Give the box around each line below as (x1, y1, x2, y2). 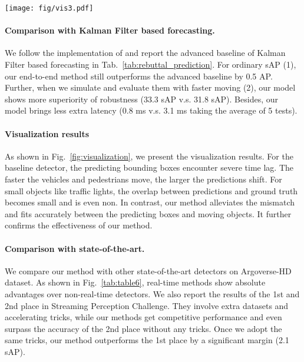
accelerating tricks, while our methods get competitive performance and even (5, 311, 282, 323)
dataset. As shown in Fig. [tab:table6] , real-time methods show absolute (5, 276, 266, 288)
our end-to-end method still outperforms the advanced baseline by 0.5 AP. (5, 69, 273, 82)
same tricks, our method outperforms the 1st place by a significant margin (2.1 (5, 334, 289, 346)
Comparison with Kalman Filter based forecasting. (5, 24, 215, 36)
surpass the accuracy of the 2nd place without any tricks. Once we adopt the (5, 322, 282, 334)
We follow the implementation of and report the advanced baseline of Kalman (5, 47, 286, 59)
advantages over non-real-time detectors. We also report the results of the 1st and (5, 287, 300, 300)
